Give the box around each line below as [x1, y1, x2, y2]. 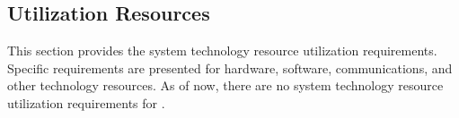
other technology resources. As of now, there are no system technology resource [7, 76, 444, 95]
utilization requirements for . [7, 93, 165, 112]
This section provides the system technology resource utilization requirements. [7, 41, 437, 60]
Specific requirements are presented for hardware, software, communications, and [7, 58, 453, 77]
